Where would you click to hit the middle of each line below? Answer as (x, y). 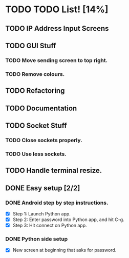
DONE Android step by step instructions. (57, 203)
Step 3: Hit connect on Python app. (50, 225)
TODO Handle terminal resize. (54, 171)
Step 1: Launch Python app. (41, 213)
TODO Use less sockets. (36, 154)
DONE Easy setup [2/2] (43, 188)
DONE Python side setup (37, 239)
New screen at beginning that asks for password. (64, 250)
